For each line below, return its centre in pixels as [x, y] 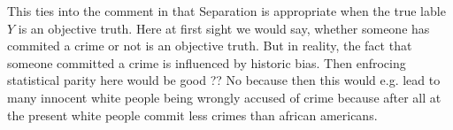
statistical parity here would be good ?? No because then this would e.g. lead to [224, 80]
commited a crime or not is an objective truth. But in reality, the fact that [210, 46]
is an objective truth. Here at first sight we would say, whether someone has [224, 28]
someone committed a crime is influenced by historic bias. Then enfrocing [207, 62]
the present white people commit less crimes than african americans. [192, 115]
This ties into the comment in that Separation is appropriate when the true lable [226, 11]
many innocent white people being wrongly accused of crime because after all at [224, 97]
